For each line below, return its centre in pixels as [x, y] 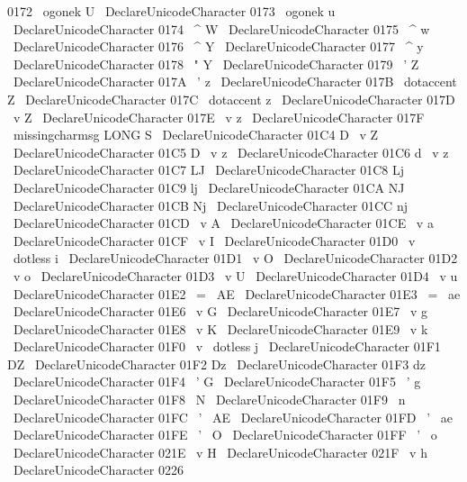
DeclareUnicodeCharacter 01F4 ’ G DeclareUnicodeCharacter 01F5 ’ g [217, 382]
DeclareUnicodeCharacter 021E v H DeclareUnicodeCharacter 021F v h [220, 452]
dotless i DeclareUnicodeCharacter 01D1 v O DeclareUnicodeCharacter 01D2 [235, 258]
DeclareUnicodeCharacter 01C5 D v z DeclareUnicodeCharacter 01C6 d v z [231, 152]
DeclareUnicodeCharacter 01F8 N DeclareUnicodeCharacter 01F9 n [209, 400]
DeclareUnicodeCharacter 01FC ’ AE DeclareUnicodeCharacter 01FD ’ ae [233, 417]
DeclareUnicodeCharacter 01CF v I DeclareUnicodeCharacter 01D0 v [214, 240]
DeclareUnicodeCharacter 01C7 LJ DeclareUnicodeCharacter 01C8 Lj [209, 170]
